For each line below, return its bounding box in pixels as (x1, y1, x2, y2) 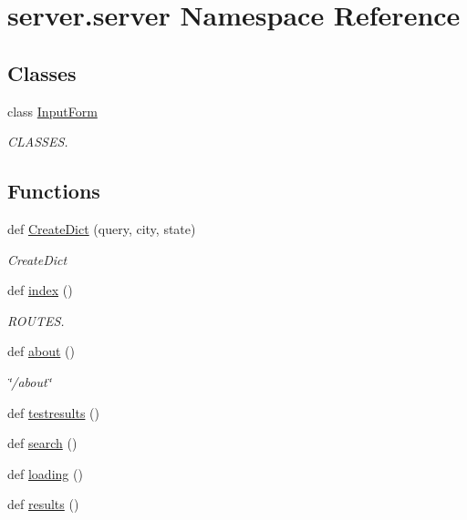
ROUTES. (7, 311, 65, 330)
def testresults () (7, 403, 99, 422)
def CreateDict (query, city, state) (7, 219, 196, 238)
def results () (7, 495, 79, 514)
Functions (7, 177, 100, 205)
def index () (7, 280, 73, 300)
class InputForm (7, 101, 98, 120)
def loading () (7, 464, 83, 483)
